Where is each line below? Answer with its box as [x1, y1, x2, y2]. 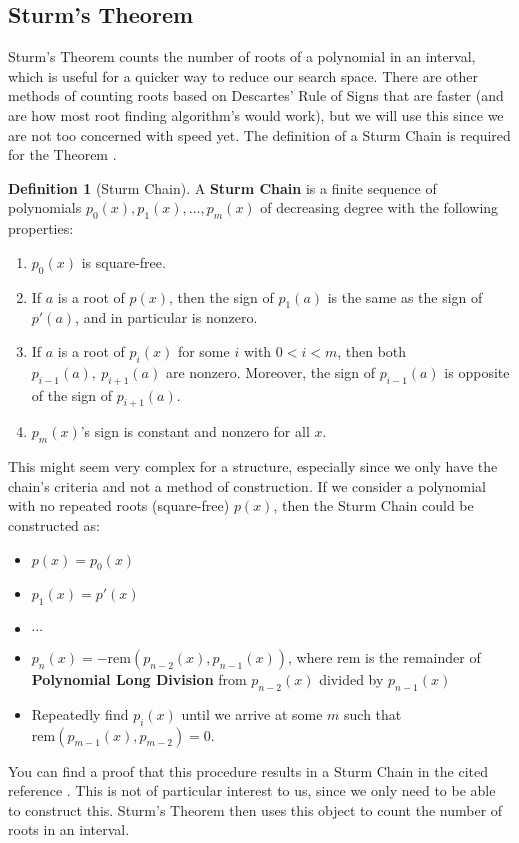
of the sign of [31, 384, 112, 405]
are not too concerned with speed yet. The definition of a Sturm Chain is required [8, 124, 511, 145]
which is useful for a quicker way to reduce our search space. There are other [8, 65, 478, 86]
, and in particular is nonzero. [75, 307, 258, 328]
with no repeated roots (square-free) [8, 495, 230, 516]
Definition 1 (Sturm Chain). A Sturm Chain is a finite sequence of [8, 177, 437, 198]
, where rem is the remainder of [287, 647, 481, 668]
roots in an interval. [8, 819, 130, 840]
